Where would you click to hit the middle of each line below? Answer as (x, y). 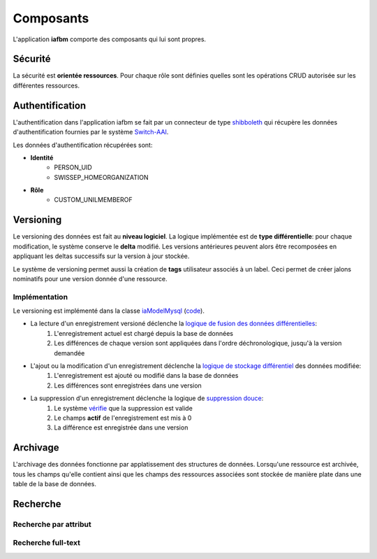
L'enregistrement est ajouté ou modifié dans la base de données (146, 376)
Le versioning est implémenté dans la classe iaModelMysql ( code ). (109, 311)
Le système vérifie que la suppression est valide (124, 408)
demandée (69, 353)
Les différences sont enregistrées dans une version (128, 385)
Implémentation (40, 297)
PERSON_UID (73, 167)
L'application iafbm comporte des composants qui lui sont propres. (109, 39)
